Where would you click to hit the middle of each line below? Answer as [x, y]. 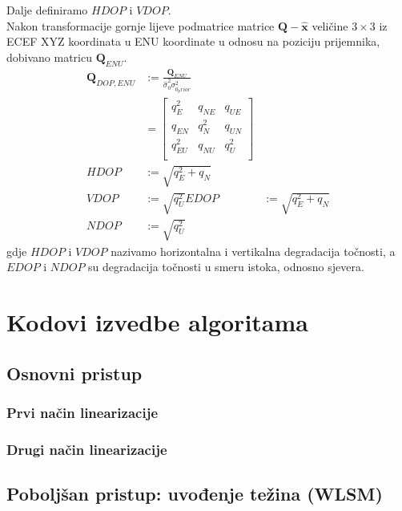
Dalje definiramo [47, 10]
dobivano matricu [50, 57]
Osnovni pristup [74, 373]
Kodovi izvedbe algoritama [157, 322]
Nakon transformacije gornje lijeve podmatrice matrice [141, 25]
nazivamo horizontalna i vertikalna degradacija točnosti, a [253, 251]
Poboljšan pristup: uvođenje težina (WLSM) [195, 494]
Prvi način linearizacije [82, 413]
